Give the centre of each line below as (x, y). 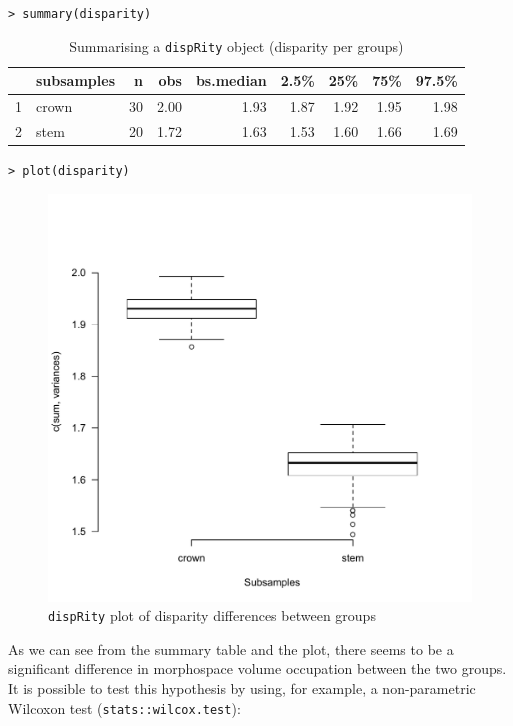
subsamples (75, 80)
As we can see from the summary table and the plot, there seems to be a (231, 648)
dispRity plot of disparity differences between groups (212, 615)
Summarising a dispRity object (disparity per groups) (236, 45)
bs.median (231, 80)
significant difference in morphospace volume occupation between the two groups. (257, 668)
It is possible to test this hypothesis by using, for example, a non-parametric (242, 688)
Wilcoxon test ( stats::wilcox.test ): (124, 707)
